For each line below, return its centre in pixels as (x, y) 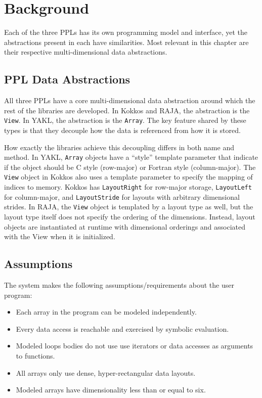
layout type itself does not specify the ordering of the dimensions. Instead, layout (130, 217)
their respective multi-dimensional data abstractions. (86, 52)
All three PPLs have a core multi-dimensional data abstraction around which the (130, 100)
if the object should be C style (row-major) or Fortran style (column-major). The (130, 167)
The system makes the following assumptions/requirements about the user (119, 285)
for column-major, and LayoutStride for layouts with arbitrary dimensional (122, 196)
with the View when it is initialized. (60, 236)
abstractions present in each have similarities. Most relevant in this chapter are (126, 42)
